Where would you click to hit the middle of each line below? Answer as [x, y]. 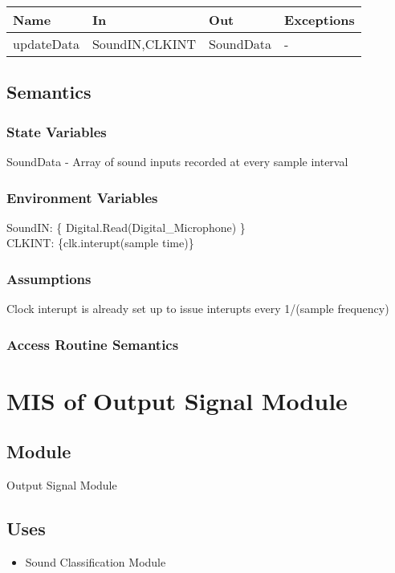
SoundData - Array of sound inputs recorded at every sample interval [177, 161]
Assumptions [49, 278]
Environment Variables [82, 197]
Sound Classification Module [96, 562]
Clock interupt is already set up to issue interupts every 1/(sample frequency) [198, 309]
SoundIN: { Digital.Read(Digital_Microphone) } [126, 227]
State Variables [57, 131]
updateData [46, 44]
